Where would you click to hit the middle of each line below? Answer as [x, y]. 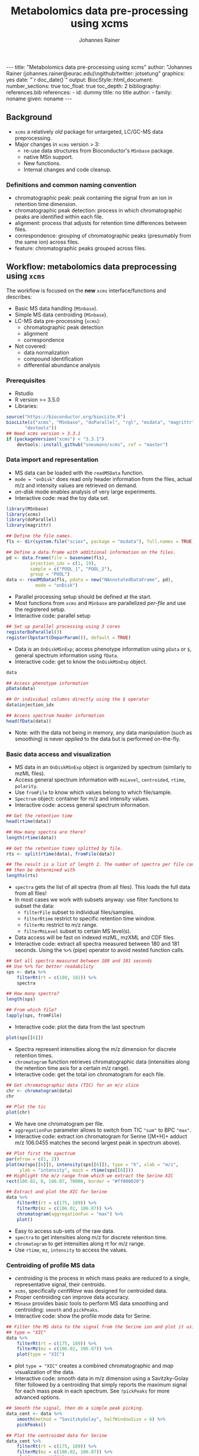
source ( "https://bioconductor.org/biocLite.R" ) [66, 417]
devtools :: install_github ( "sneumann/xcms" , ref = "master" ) [92, 444]
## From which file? [32, 1010]
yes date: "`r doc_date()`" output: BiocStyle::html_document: [80, 80]
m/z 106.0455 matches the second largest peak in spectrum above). [98, 1143]
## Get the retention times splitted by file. [65, 848]
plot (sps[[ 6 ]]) [25, 1037]
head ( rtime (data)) [29, 821]
